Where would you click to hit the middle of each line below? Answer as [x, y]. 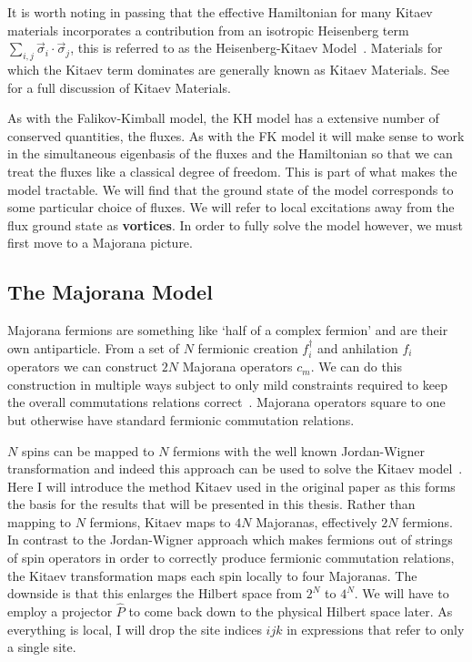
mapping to [40, 521]
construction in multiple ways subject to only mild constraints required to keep [227, 384]
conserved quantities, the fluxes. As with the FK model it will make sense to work [236, 135]
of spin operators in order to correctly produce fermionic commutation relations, [231, 558]
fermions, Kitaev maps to [160, 521]
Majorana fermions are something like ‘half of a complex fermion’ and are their [228, 330]
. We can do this [357, 367]
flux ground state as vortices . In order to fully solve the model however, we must [235, 224]
